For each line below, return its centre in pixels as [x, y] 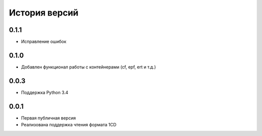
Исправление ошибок [44, 42]
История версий [44, 13]
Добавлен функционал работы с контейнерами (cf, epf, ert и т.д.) [89, 67]
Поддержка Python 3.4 [45, 92]
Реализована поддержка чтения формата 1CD [69, 125]
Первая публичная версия [49, 118]
